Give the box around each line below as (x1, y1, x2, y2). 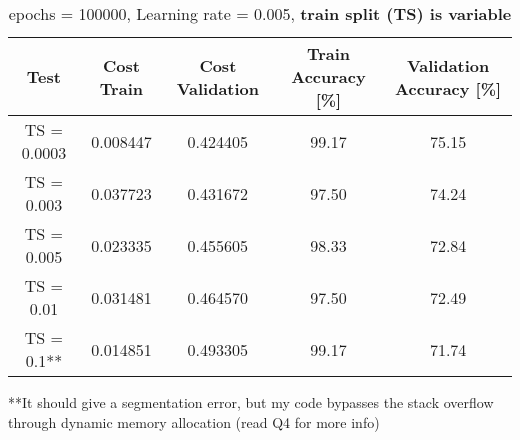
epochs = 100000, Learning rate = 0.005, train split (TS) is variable (8, 2, 512, 25)
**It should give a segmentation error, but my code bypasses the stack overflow (8, 392, 494, 412)
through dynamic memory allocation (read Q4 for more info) (8, 411, 380, 432)
